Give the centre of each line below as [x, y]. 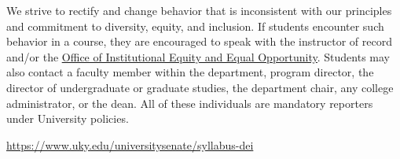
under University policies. [68, 118]
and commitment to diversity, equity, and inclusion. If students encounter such [195, 26]
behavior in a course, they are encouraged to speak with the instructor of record [199, 41]
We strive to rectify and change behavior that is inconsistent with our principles [199, 10]
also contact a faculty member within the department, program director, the [190, 72]
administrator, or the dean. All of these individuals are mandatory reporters [190, 103]
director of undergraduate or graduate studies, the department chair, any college [200, 87]
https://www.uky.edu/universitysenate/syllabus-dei [130, 144]
